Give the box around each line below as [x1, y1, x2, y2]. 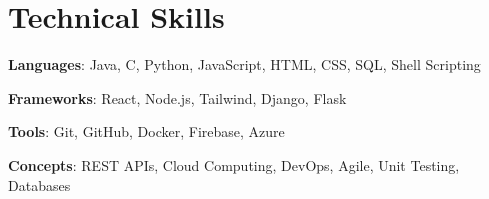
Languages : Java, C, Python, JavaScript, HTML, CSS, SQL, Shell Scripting [8, 54, 481, 75]
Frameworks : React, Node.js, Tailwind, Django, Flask [8, 87, 347, 108]
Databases [8, 174, 71, 195]
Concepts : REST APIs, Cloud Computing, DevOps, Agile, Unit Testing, [8, 154, 460, 175]
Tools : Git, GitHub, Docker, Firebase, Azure [8, 121, 285, 142]
